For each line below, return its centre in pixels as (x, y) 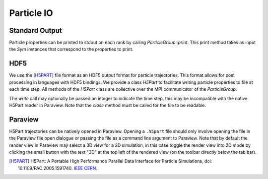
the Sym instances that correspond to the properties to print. (71, 49)
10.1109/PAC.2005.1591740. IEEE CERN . (58, 168)
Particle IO (31, 13)
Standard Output (35, 30)
